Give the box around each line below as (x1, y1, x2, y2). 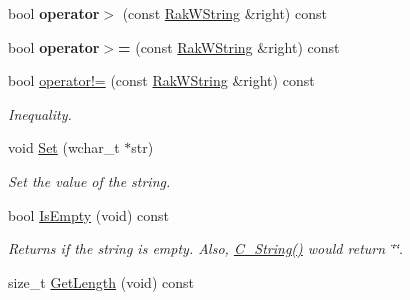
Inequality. (8, 103, 72, 124)
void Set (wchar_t (8, 137, 120, 158)
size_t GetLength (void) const (8, 271, 194, 292)
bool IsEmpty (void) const (8, 204, 169, 225)
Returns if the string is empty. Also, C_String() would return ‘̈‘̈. (8, 238, 404, 259)
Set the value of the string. (8, 170, 171, 191)
